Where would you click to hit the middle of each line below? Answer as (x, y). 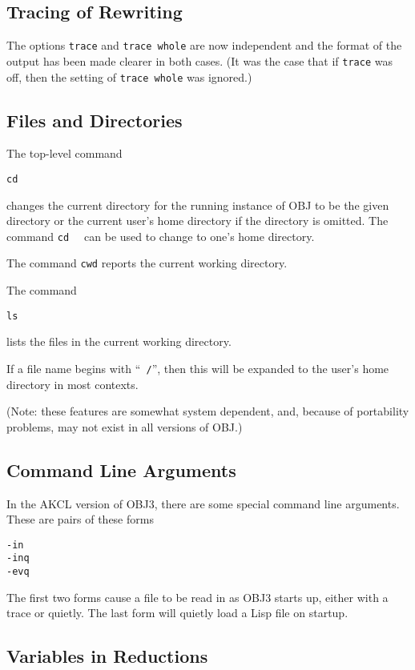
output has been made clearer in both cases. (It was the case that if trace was (199, 60)
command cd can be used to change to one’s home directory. (161, 236)
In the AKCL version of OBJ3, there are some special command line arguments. (203, 503)
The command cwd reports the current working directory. (147, 263)
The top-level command (64, 153)
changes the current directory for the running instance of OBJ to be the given (198, 205)
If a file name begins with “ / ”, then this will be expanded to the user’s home (198, 368)
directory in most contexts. (73, 384)
